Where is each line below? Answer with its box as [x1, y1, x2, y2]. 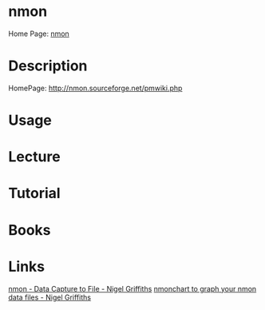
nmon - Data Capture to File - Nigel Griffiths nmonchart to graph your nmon [8, 284, 257, 293]
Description [8, 57, 88, 75]
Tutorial [8, 185, 61, 202]
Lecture [8, 148, 61, 166]
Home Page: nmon [8, 29, 69, 38]
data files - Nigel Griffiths [8, 292, 92, 302]
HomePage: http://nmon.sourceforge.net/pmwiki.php [8, 83, 183, 93]
